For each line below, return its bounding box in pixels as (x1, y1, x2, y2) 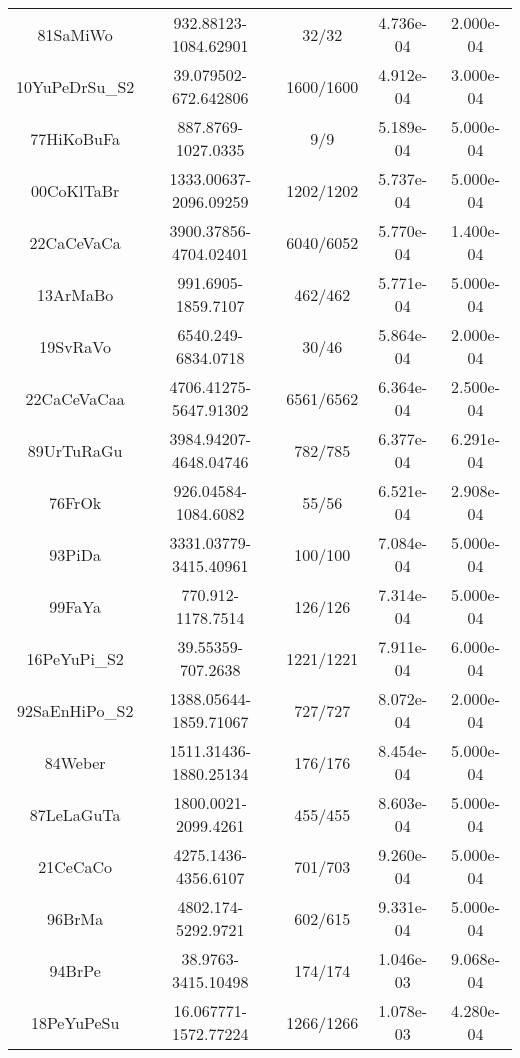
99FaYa (49, 594, 102, 618)
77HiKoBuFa (30, 126, 121, 150)
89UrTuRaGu (27, 438, 123, 462)
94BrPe (49, 958, 101, 982)
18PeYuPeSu (30, 1010, 120, 1034)
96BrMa (47, 906, 104, 930)
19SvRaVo (39, 334, 112, 358)
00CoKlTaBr (31, 178, 120, 202)
